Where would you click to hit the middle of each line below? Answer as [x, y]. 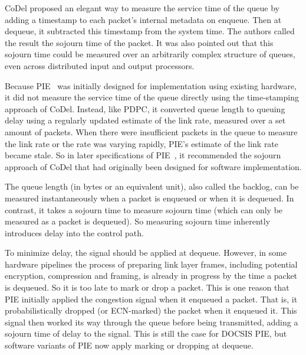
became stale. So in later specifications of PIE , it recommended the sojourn [143, 155]
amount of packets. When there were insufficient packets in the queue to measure [151, 131]
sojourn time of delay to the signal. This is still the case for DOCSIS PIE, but [146, 333]
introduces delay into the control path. [74, 232]
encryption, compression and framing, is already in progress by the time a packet [151, 276]
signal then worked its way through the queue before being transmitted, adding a [152, 322]
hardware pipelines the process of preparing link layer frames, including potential [151, 264]
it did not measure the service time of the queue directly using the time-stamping [152, 97]
